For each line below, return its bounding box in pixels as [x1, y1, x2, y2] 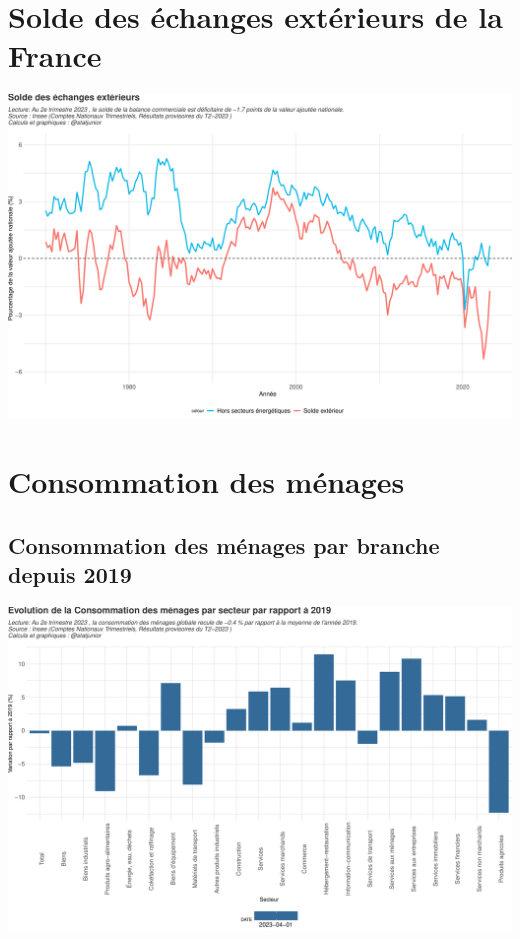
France [8, 35, 102, 76]
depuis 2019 [8, 558, 132, 589]
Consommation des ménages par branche [8, 529, 440, 560]
